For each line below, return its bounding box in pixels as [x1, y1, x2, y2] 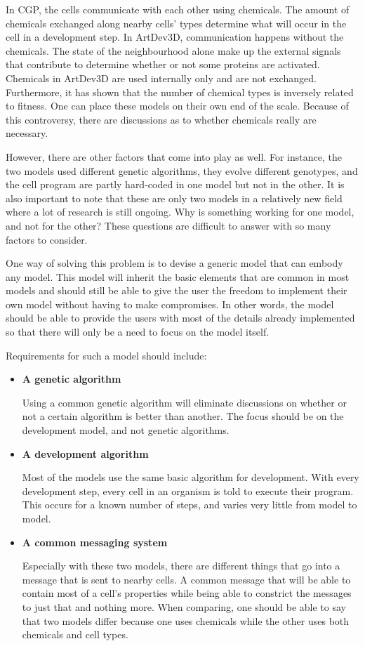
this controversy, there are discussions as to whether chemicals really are [6, 112, 317, 126]
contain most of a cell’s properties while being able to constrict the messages [22, 586, 352, 600]
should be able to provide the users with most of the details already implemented [6, 310, 355, 325]
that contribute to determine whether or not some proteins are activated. [6, 57, 320, 72]
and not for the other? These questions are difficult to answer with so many [6, 218, 331, 232]
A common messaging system [22, 534, 168, 549]
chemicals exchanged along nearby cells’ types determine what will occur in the [6, 15, 347, 30]
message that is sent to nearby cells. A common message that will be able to [22, 572, 351, 586]
